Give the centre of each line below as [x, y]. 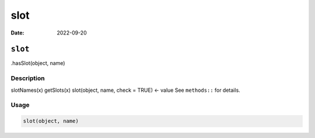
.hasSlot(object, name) [38, 63]
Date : [17, 33]
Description [28, 78]
